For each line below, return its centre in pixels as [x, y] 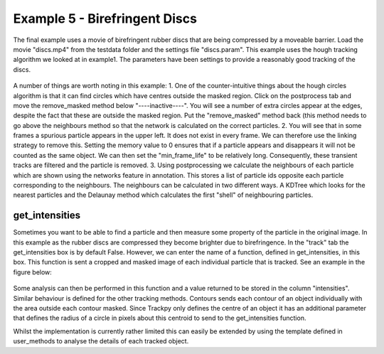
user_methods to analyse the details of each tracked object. [101, 341]
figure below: [33, 272]
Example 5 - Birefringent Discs [105, 18]
